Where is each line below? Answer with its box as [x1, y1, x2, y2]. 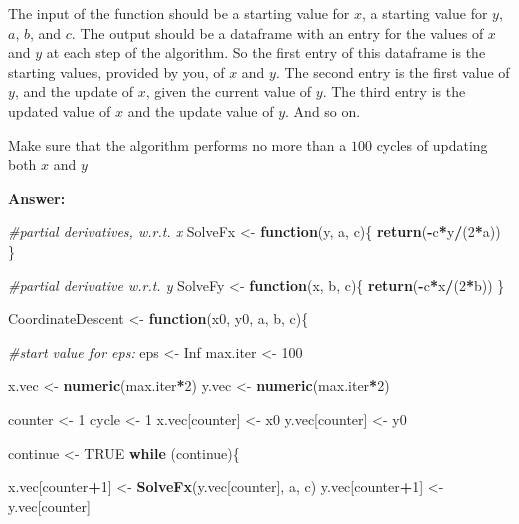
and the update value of [127, 100, 274, 121]
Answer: [8, 187, 66, 208]
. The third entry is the [322, 81, 466, 102]
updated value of [8, 100, 111, 121]
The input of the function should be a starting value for [8, 3, 350, 23]
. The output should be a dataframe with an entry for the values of [71, 22, 484, 43]
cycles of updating [376, 134, 488, 155]
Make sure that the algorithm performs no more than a [8, 134, 347, 155]
